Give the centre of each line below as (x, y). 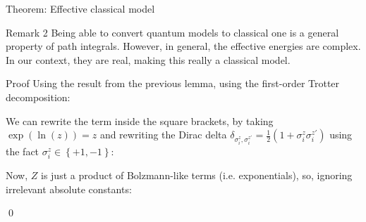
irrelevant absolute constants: (69, 189)
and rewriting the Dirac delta (163, 135)
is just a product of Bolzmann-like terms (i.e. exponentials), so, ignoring (197, 175)
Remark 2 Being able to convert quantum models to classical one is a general (172, 32)
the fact (23, 151)
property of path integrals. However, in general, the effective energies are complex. (183, 46)
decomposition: (38, 97)
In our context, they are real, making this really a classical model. (148, 59)
